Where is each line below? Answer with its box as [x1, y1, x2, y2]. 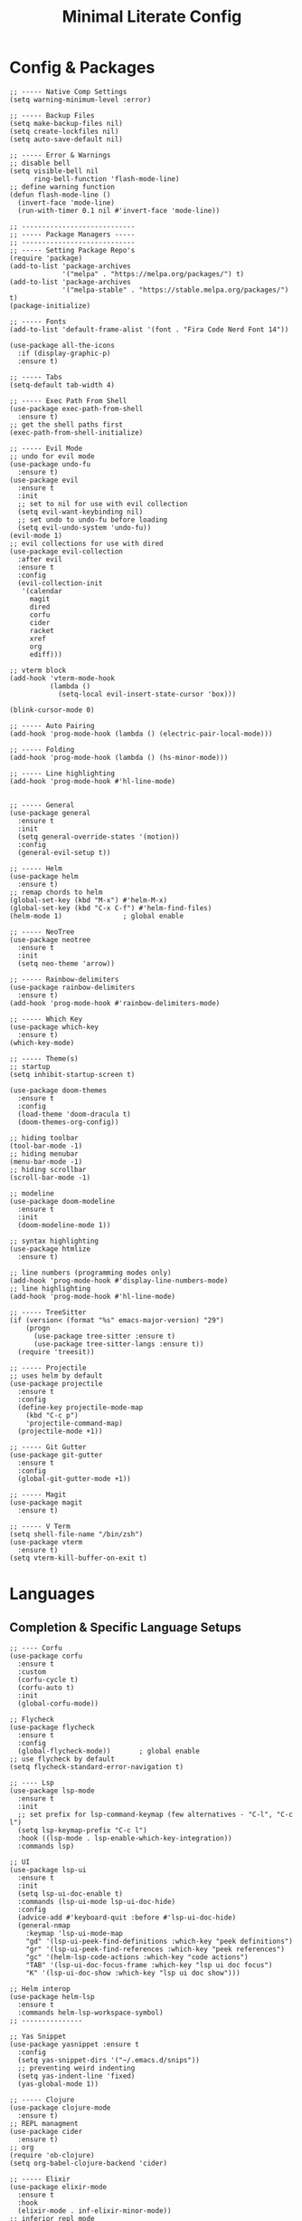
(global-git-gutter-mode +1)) [17, 1474, 131, 1483]
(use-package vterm [9, 1537, 83, 1546]
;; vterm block [9, 666, 67, 675]
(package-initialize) [9, 301, 91, 310]
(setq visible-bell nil [9, 166, 99, 176]
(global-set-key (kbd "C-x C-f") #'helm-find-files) [9, 903, 212, 912]
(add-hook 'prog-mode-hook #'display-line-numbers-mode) [9, 1275, 229, 1285]
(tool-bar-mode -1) [9, 1141, 83, 1150]
